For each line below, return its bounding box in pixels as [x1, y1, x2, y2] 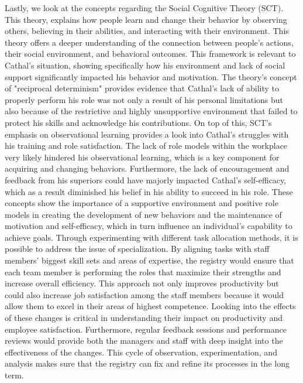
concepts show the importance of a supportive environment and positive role [5, 197, 278, 209]
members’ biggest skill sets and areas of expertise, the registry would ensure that [5, 254, 294, 266]
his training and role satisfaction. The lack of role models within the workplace [5, 139, 288, 152]
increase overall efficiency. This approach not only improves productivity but [5, 277, 279, 289]
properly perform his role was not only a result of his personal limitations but [5, 93, 283, 105]
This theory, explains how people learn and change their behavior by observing [5, 13, 287, 25]
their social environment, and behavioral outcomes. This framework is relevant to [5, 47, 296, 60]
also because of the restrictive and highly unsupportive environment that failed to [5, 105, 298, 117]
